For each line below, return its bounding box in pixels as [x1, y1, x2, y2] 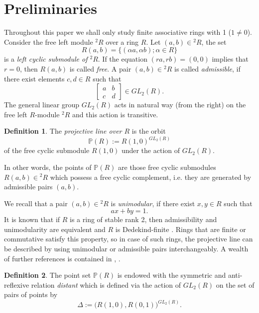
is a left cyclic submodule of [4, 54, 88, 64]
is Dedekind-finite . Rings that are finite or [115, 224, 246, 234]
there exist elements [4, 73, 65, 83]
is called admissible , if [174, 63, 241, 74]
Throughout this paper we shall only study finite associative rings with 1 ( [4, 27, 231, 37]
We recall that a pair [4, 198, 68, 208]
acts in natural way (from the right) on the [114, 99, 246, 110]
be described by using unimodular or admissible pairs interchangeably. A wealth [4, 243, 249, 254]
